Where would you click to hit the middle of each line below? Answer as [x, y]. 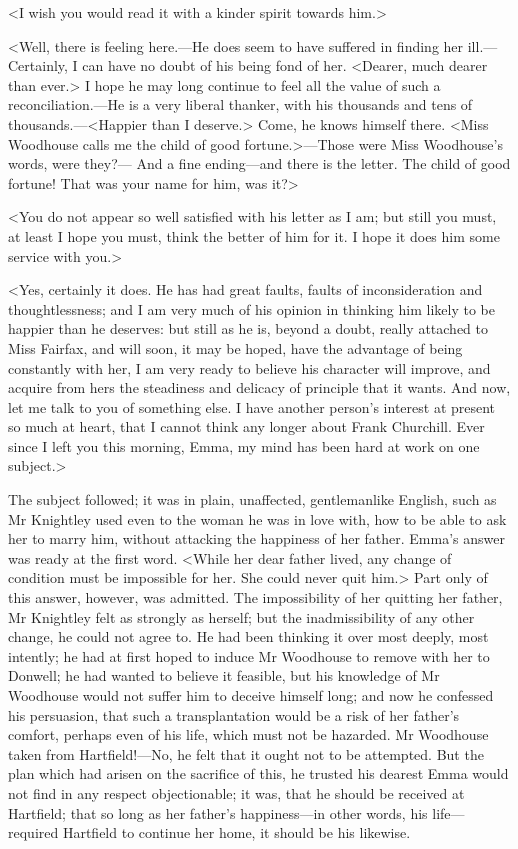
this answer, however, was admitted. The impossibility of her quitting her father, [255, 597]
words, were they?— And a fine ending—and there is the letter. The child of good [259, 163]
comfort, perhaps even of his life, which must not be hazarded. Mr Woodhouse [248, 734]
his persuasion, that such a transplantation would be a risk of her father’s [234, 714]
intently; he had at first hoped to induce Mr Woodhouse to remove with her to [249, 655]
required [33, 832]
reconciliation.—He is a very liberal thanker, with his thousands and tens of [240, 104]
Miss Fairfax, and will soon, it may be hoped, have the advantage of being [235, 347]
